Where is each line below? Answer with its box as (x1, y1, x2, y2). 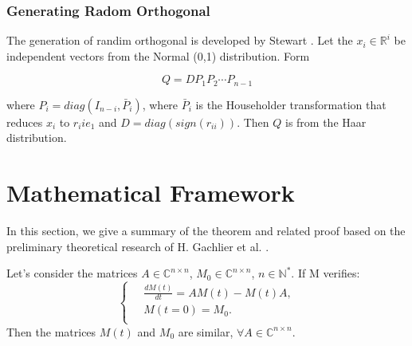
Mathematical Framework (6, 176, 295, 209)
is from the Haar (284, 113, 367, 130)
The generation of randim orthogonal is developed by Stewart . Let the (6, 32, 353, 49)
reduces (6, 113, 43, 130)
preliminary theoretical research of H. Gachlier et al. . (6, 238, 269, 254)
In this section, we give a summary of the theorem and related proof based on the (6, 222, 406, 239)
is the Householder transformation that (195, 96, 386, 112)
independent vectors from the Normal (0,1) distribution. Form (6, 47, 310, 64)
